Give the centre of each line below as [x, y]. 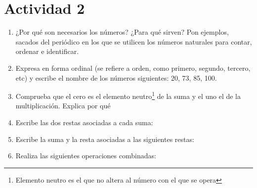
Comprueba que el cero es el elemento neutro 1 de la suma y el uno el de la [128, 95]
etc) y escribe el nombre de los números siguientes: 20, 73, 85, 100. [116, 77]
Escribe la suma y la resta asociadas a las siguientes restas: [105, 139]
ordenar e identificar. [47, 51]
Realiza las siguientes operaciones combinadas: [86, 156]
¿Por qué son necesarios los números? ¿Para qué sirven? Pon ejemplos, [122, 32]
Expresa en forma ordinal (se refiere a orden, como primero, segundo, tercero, [133, 68]
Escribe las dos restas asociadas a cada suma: [84, 122]
